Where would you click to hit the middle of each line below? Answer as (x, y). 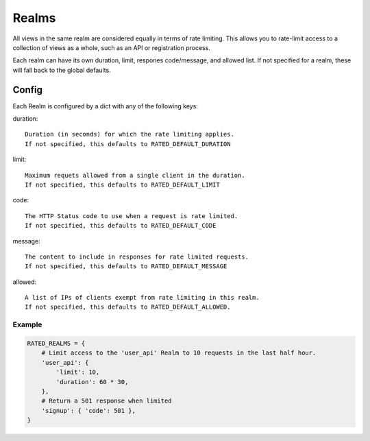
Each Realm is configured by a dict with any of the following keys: (106, 106)
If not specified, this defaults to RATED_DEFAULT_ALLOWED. (128, 307)
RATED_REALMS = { (56, 344)
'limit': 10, (78, 372)
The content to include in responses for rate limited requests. (137, 257)
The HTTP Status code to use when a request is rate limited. (132, 216)
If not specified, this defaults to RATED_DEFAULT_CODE (121, 226)
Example (27, 324)
